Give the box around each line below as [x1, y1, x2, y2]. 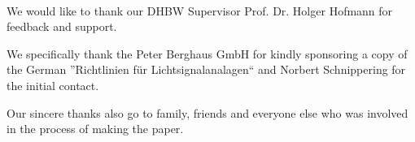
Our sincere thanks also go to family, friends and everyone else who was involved [7, 104, 408, 121]
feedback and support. [7, 18, 117, 35]
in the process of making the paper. [7, 120, 184, 137]
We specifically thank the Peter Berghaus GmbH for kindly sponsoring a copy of [7, 45, 408, 62]
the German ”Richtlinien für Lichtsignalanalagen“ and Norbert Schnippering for [7, 61, 406, 78]
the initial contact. [7, 76, 99, 93]
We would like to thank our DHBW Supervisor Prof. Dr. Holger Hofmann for [7, 2, 393, 19]
